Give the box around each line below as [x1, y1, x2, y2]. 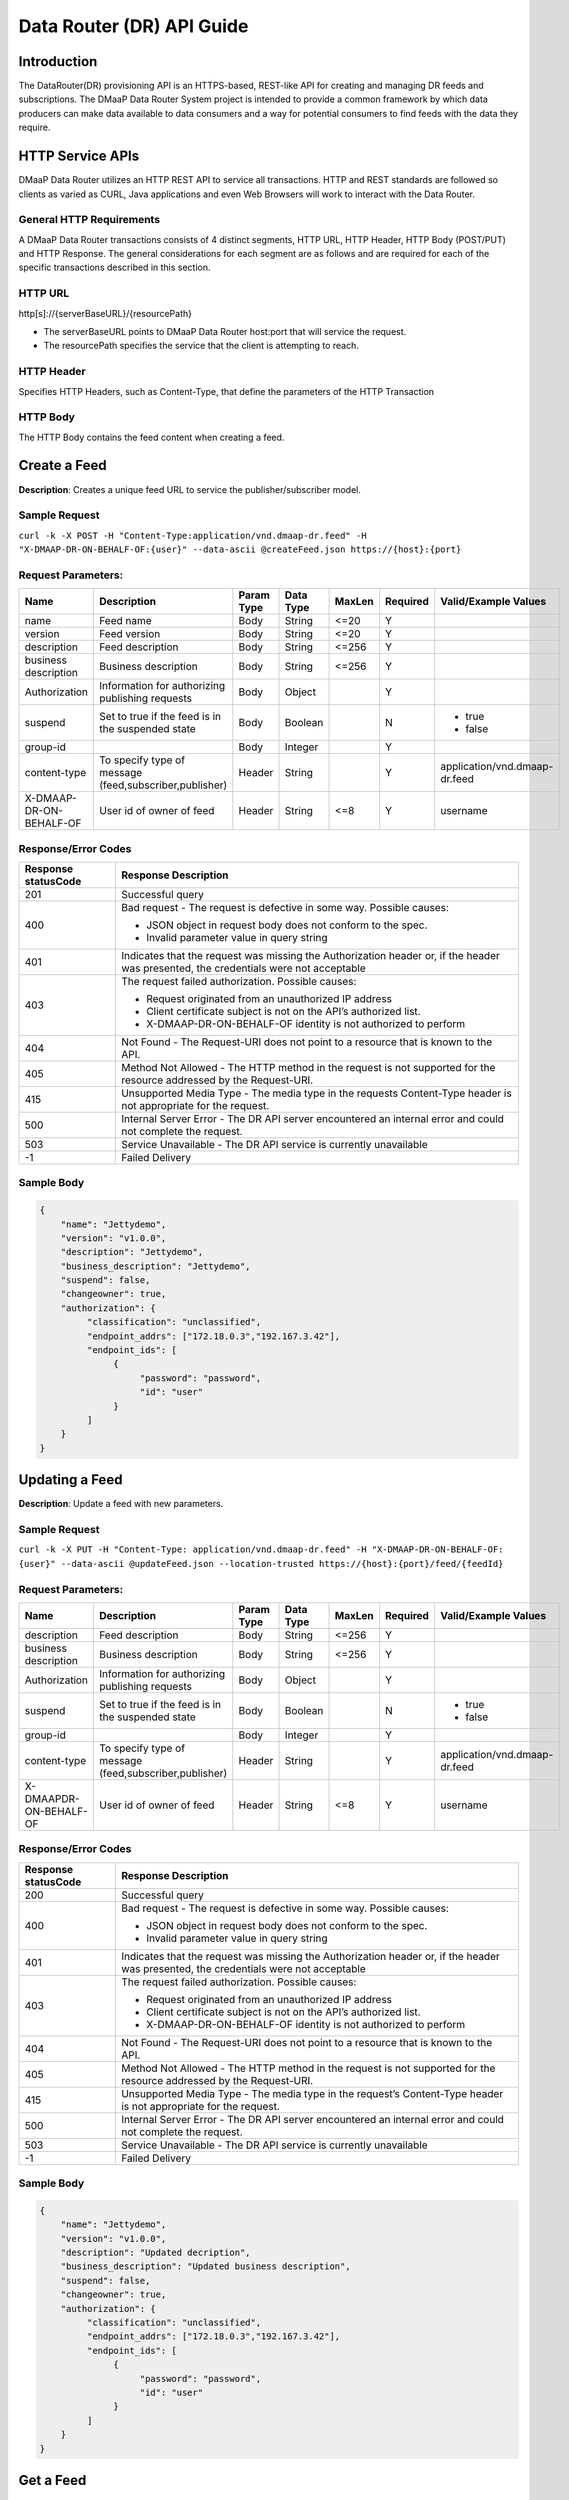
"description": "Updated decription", [60, 2247, 251, 2259]
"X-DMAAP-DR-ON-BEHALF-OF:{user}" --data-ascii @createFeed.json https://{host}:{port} [18, 544, 462, 555]
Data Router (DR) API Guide [18, 15, 249, 37]
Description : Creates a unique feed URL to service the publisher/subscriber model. [18, 483, 362, 495]
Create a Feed [18, 457, 107, 474]
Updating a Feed [18, 1471, 123, 1489]
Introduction [18, 53, 98, 70]
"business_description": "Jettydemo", [60, 1260, 251, 1272]
